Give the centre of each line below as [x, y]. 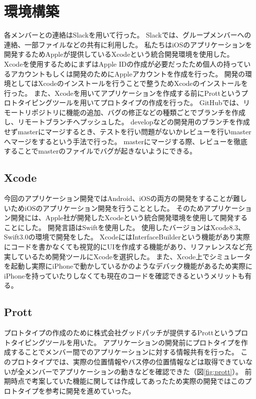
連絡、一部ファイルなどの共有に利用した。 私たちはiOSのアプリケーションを [128, 44]
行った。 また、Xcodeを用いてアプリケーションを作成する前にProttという [123, 93]
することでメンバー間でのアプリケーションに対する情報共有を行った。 [125, 352]
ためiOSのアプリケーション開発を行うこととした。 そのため [107, 208]
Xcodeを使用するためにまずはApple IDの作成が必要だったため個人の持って [124, 63]
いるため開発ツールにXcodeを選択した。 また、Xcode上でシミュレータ [138, 256]
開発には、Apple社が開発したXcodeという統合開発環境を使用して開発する [129, 218]
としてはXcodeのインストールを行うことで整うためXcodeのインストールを [129, 83]
